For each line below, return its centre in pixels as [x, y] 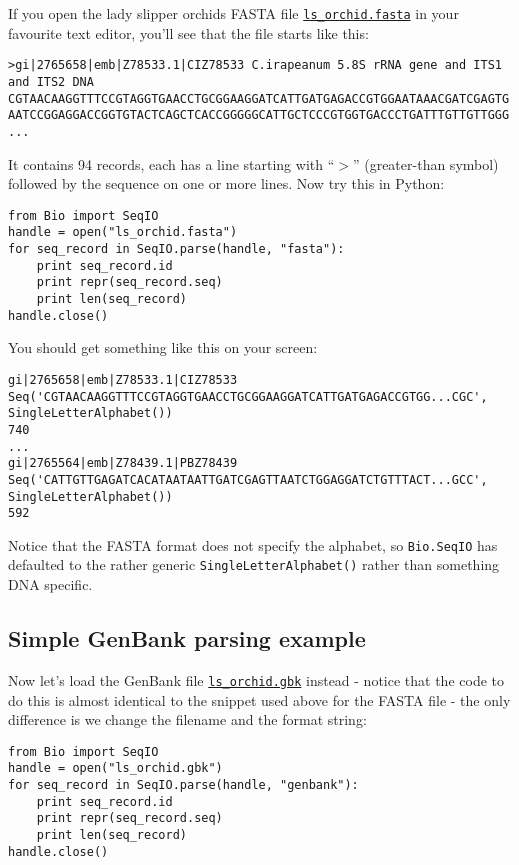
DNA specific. [50, 584]
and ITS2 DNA [51, 81]
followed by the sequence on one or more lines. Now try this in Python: [226, 183]
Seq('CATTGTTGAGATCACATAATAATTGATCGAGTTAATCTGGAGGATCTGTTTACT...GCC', [248, 479]
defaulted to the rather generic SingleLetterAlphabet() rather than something [254, 564]
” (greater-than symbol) [425, 163]
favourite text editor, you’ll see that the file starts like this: [188, 32]
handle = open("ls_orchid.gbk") [115, 768]
